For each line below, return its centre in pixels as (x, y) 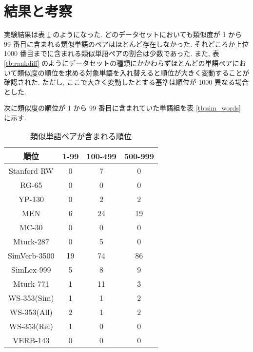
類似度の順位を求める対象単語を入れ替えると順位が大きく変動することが (133, 72)
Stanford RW (31, 171)
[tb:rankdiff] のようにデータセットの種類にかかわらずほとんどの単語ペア (118, 63)
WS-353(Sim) (31, 298)
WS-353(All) (31, 312)
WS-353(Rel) (31, 326)
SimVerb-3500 (31, 256)
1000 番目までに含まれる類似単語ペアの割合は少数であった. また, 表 (112, 53)
